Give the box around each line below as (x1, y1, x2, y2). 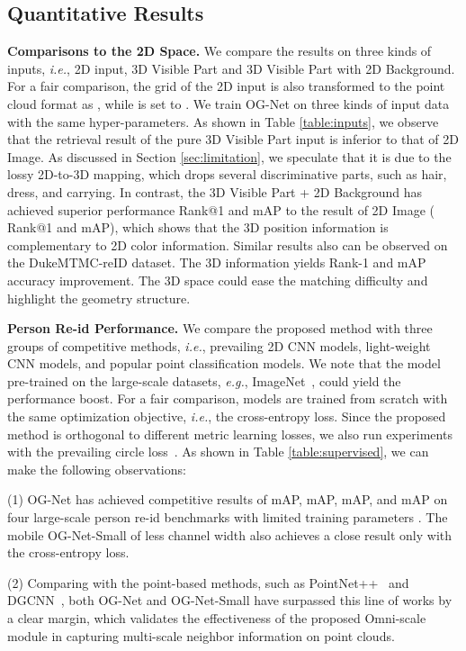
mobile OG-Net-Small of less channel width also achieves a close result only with (7, 525, 453, 544)
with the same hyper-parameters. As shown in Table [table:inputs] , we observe (7, 112, 439, 131)
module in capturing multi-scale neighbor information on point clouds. (7, 626, 395, 645)
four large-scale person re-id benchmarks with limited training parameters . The (7, 508, 448, 527)
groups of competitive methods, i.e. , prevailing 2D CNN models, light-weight (7, 336, 431, 355)
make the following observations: (7, 459, 186, 478)
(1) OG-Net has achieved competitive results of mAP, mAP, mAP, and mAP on (7, 490, 448, 509)
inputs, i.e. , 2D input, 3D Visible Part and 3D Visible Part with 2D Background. (7, 59, 455, 77)
